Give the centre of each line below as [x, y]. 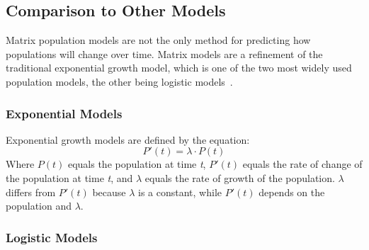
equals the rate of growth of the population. [240, 177]
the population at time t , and [69, 177]
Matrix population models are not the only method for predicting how [158, 40]
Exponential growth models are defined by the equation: [128, 139]
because [109, 192]
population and [39, 206]
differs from [31, 192]
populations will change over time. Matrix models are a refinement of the [164, 53]
